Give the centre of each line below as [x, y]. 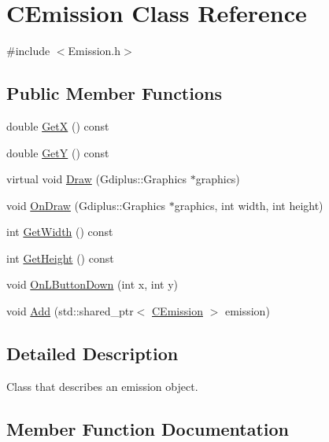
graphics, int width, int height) [249, 205]
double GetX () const [58, 125]
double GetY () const [58, 152]
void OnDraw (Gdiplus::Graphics [86, 205]
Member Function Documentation [148, 428]
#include [28, 51]
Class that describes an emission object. [102, 386]
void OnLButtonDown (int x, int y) [92, 284]
